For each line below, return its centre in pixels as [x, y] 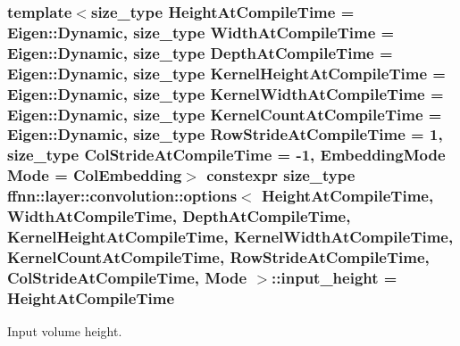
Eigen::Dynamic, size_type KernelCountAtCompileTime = [225, 114]
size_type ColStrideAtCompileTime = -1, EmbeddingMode [226, 155]
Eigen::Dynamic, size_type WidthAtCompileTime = [201, 32]
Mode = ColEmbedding [95, 175]
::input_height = [335, 277]
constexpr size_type [281, 175]
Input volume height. [65, 331]
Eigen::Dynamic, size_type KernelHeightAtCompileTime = [226, 73]
